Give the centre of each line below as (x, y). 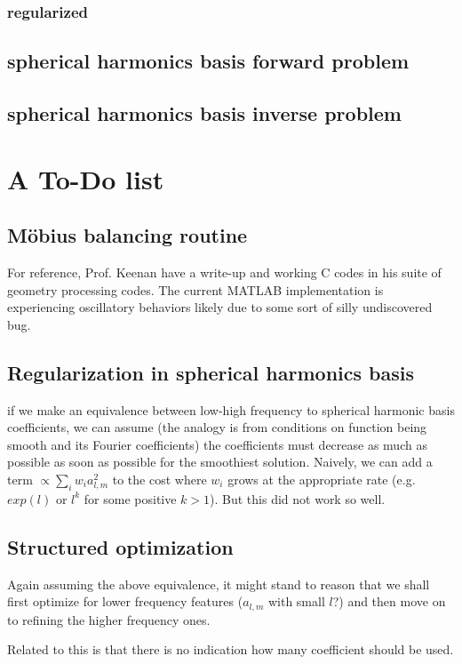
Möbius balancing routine (127, 235)
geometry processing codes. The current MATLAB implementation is (195, 289)
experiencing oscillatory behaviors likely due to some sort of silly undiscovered (220, 307)
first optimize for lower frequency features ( (125, 601)
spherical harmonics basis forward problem (208, 61)
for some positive (130, 498)
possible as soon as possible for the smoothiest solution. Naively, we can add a (220, 462)
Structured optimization (120, 546)
